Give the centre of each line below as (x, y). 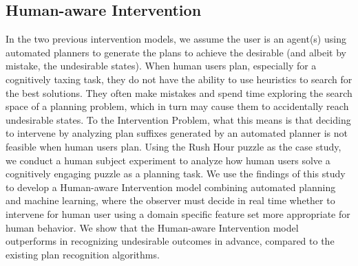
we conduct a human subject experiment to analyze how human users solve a (168, 160)
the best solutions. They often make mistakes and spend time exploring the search (179, 92)
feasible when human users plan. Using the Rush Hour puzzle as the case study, (173, 146)
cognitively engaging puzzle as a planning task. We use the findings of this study (176, 174)
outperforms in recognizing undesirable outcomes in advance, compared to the (170, 241)
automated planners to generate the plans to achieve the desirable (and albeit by (176, 52)
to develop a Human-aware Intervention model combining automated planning (171, 187)
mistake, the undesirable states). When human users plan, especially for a (161, 66)
